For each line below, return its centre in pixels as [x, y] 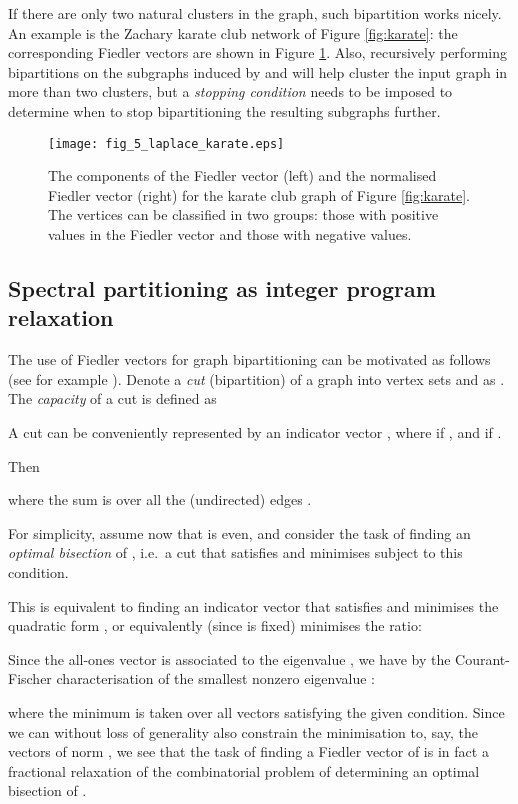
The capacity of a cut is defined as [112, 398]
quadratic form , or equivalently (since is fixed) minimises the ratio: [215, 625]
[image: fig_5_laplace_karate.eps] [166, 143]
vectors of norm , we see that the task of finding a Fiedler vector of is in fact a [248, 751]
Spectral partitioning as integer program [222, 287]
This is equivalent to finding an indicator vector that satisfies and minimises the [253, 605]
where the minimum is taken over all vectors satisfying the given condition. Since [256, 711]
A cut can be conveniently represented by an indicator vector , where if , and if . [255, 431]
